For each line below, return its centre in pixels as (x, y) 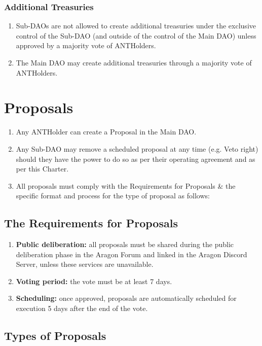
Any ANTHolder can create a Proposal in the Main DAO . (106, 132)
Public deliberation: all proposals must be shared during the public (125, 244)
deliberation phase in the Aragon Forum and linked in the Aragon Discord (132, 254)
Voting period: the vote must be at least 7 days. (94, 281)
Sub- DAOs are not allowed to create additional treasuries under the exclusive (136, 26)
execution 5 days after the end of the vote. (82, 308)
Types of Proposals (55, 336)
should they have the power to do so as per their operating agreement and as (136, 159)
